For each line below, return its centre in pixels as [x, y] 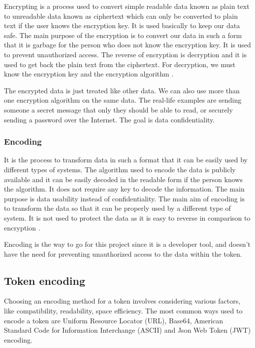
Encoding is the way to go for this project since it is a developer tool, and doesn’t [127, 244]
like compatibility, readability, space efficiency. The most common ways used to [123, 311]
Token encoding [45, 280]
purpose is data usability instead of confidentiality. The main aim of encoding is [124, 198]
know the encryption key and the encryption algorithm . [89, 74]
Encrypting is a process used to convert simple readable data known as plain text [127, 6]
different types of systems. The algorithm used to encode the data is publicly [120, 169]
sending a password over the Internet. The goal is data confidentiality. [110, 119]
